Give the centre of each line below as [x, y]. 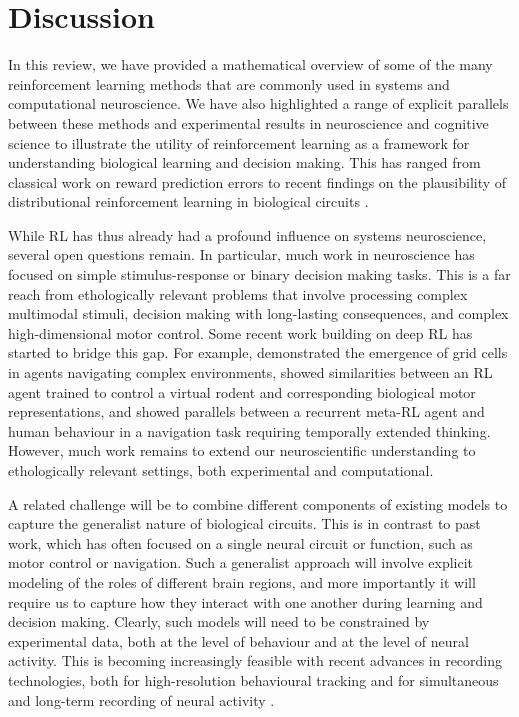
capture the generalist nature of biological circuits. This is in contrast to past [244, 523]
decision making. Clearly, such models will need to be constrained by [219, 621]
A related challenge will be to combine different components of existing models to [258, 503]
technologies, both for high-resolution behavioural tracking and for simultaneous [253, 679]
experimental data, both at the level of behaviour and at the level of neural [238, 640]
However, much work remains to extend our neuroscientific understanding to [242, 450]
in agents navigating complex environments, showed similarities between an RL [250, 372]
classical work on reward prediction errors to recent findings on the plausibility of [257, 181]
